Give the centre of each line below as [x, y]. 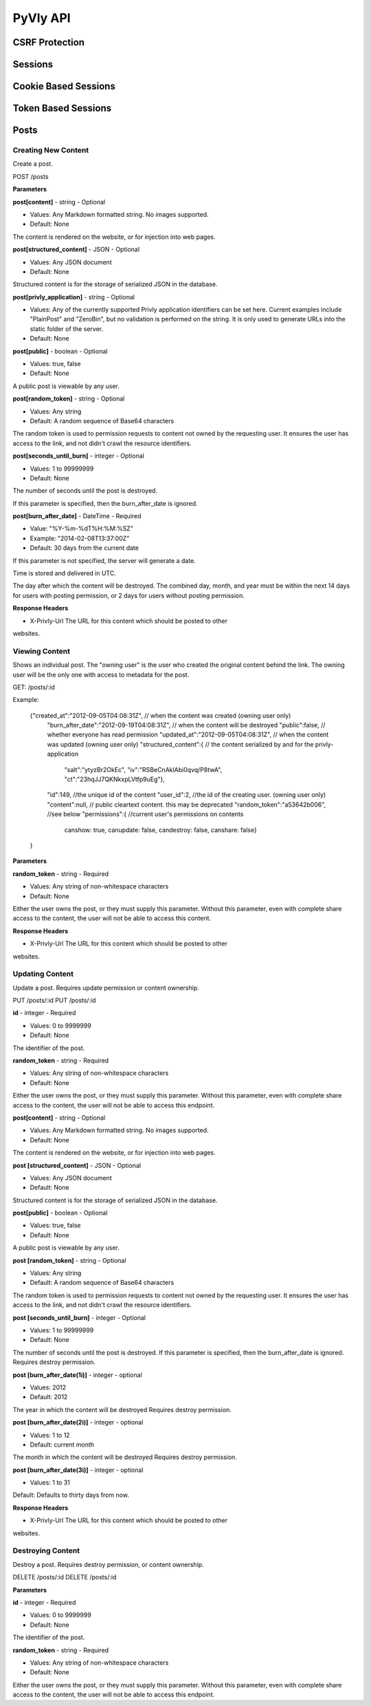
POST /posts [31, 176]
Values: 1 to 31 [50, 1482]
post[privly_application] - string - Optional [74, 297]
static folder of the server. [67, 329]
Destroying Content [46, 1550]
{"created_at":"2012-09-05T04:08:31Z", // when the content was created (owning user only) [160, 715]
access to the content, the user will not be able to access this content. [112, 918]
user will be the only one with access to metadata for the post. [101, 674]
